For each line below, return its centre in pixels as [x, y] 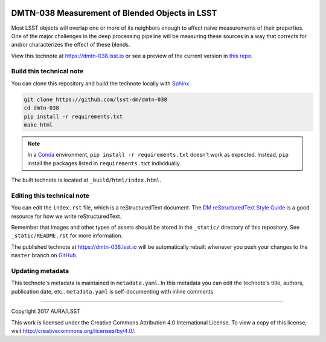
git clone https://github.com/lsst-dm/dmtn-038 [95, 99]
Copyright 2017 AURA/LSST [46, 311]
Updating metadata [40, 271]
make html [38, 125]
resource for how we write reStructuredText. [66, 216]
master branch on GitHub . [44, 255]
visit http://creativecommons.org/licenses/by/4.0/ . [73, 330]
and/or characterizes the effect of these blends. [71, 45]
